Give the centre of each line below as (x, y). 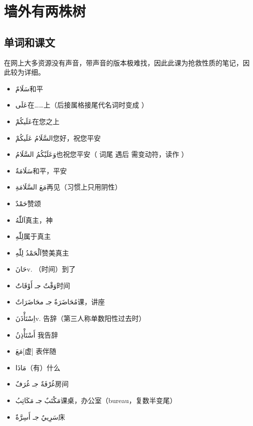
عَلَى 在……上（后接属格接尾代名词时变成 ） (82, 105)
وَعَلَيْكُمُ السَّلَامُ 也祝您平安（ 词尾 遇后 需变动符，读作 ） (102, 154)
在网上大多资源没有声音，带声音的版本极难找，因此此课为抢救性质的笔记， (123, 62)
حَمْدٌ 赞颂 (28, 203)
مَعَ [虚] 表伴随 (36, 351)
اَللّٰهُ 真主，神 (34, 220)
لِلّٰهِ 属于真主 (33, 236)
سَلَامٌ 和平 (29, 88)
